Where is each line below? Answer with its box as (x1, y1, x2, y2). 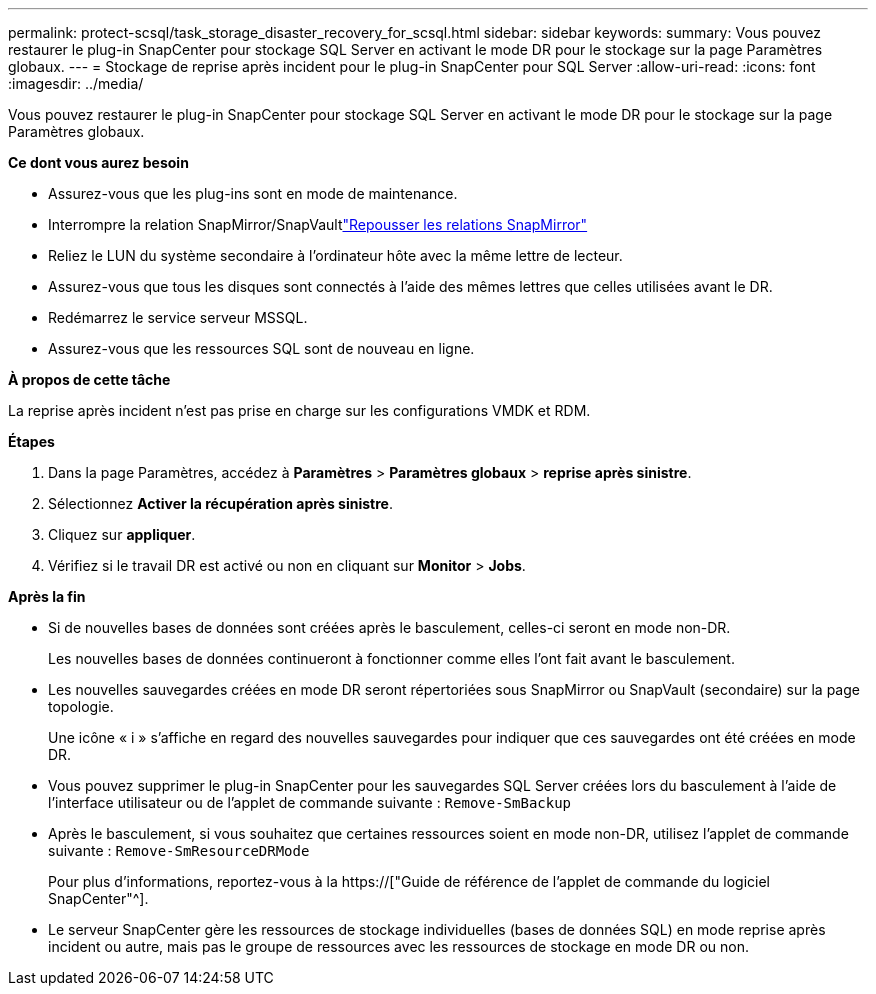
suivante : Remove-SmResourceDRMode (48, 842, 310, 859)
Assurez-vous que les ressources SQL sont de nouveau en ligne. (48, 340, 475, 357)
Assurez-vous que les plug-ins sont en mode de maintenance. (48, 185, 458, 202)
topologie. (48, 698, 114, 715)
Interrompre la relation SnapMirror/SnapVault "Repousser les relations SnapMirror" (48, 216, 588, 233)
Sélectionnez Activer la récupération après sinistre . (48, 495, 393, 512)
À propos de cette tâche (8, 371, 171, 388)
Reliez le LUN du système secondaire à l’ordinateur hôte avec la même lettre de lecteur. (48, 247, 623, 264)
